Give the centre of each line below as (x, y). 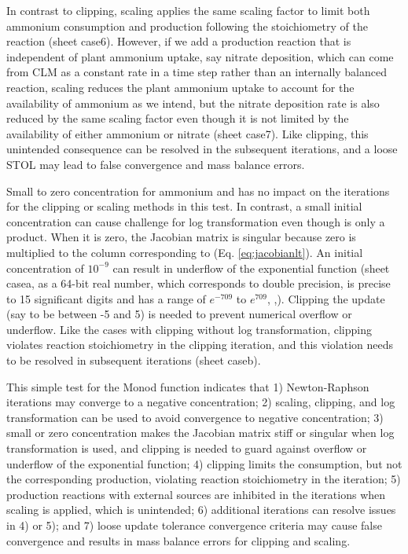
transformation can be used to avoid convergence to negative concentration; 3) (195, 417)
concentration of (45, 268)
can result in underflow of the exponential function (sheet (251, 268)
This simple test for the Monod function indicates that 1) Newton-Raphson (188, 386)
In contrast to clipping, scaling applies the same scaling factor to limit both (188, 10)
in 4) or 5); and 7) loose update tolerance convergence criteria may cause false (194, 525)
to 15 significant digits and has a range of (106, 298)
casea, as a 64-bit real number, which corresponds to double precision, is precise (198, 283)
